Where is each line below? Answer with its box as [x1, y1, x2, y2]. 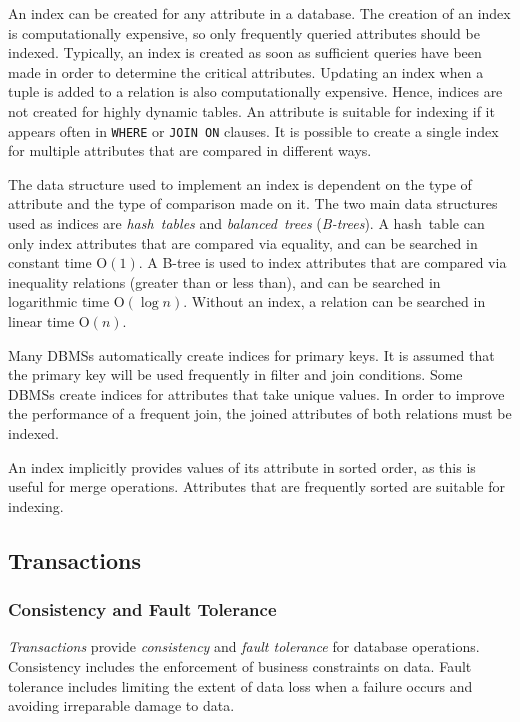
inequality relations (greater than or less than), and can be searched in [8, 271, 441, 292]
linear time [8, 310, 75, 331]
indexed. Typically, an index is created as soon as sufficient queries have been [8, 42, 482, 63]
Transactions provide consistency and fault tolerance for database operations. [8, 636, 480, 657]
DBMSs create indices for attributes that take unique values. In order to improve [8, 383, 505, 404]
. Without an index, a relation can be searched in [183, 291, 486, 312]
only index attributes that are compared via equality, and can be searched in [8, 232, 478, 253]
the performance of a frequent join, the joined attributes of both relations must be [8, 403, 512, 424]
